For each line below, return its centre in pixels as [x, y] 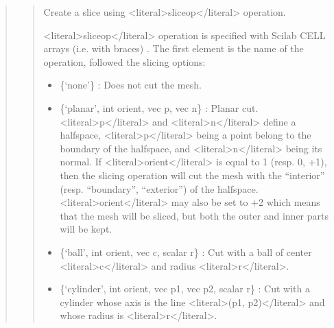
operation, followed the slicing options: [124, 61]
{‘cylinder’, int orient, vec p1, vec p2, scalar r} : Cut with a [185, 289]
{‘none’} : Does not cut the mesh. [131, 85]
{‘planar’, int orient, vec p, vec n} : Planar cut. [159, 107]
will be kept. [86, 229]
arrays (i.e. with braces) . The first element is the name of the [174, 48]
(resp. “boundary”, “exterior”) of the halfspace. [159, 188]
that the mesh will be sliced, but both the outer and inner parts [194, 215]
